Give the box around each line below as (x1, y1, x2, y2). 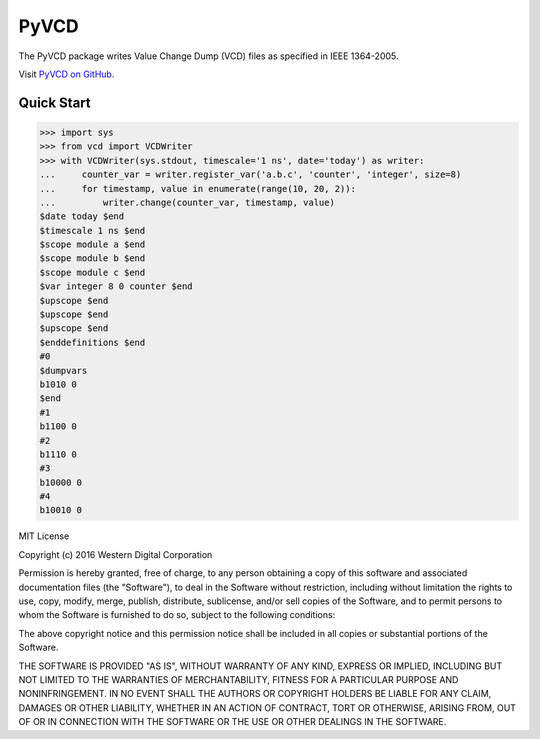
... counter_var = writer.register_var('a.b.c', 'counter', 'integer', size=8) (39, 169, 462, 180)
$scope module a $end (39, 239, 146, 250)
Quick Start (18, 94, 91, 111)
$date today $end (39, 211, 125, 222)
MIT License (18, 530, 70, 542)
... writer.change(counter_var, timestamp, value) (39, 196, 335, 208)
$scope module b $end (39, 253, 146, 264)
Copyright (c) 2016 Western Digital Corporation (18, 548, 213, 560)
